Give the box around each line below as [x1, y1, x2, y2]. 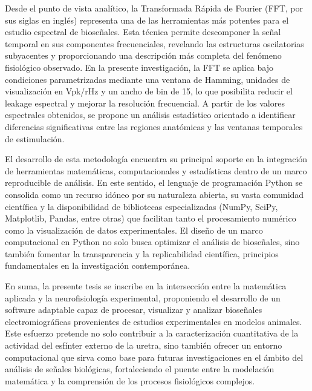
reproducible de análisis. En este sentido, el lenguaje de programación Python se [5, 176, 303, 189]
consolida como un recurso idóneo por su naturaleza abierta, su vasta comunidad [5, 188, 304, 200]
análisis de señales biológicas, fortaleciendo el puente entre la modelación [5, 363, 275, 375]
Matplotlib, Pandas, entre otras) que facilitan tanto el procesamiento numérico [5, 212, 296, 225]
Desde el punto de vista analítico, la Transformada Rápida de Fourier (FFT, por [5, 2, 303, 14]
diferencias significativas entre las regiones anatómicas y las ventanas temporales [5, 120, 303, 133]
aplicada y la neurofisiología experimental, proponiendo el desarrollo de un [5, 291, 281, 304]
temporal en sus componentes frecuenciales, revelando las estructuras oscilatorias [5, 37, 304, 50]
